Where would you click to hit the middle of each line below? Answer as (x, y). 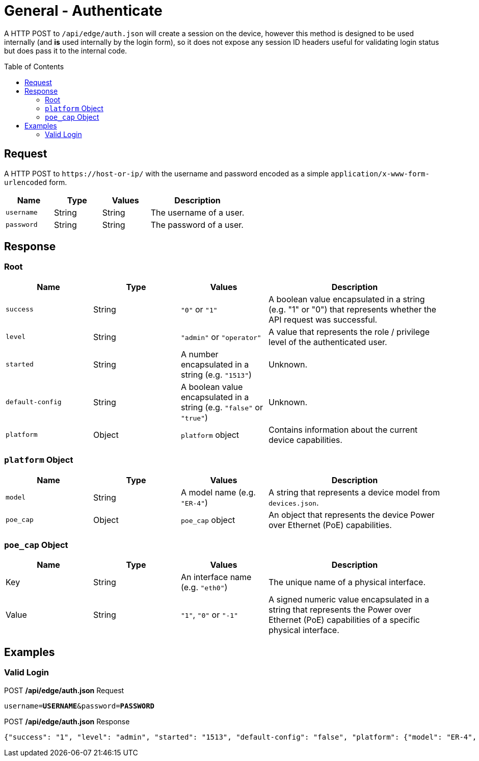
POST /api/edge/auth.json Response (67, 721)
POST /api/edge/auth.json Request (64, 690)
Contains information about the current (343, 429)
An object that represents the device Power (352, 515)
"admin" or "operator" (221, 337)
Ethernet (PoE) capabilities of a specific (344, 620)
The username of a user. (197, 212)
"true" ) (194, 417)
